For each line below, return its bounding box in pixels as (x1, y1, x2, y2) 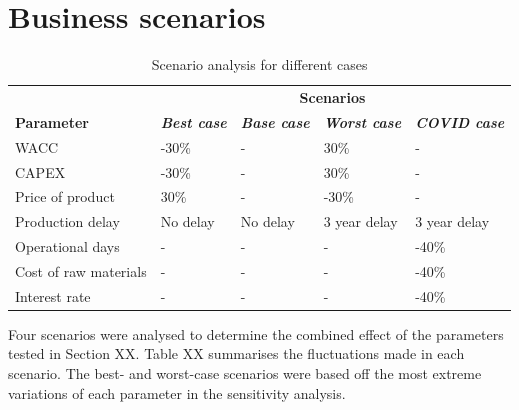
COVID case (415, 111, 505, 132)
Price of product (15, 186, 115, 207)
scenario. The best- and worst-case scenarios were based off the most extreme (8, 363, 482, 383)
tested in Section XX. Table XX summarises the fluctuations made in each (8, 343, 465, 364)
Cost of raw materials (15, 260, 147, 281)
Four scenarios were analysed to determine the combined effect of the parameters (8, 323, 504, 344)
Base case (240, 111, 310, 132)
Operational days (15, 236, 120, 257)
